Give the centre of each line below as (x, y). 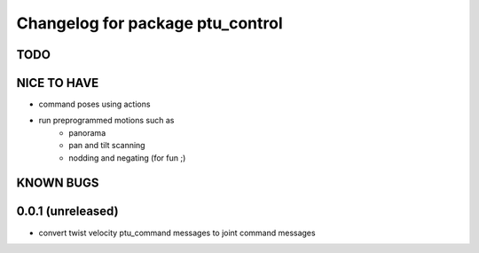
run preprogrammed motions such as (106, 121)
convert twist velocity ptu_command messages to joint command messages (177, 233)
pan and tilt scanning (107, 146)
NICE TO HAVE (58, 83)
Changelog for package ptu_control (149, 23)
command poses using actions (94, 104)
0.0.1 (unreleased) (67, 212)
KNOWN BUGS (58, 183)
